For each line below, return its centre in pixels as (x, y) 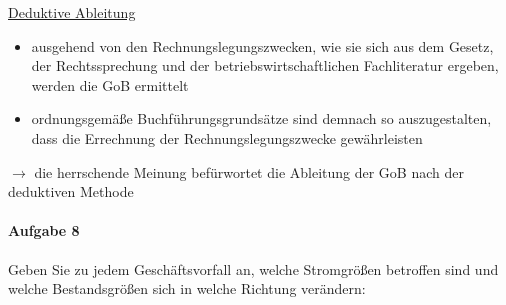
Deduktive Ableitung (72, 12)
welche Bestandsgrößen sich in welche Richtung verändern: (187, 288)
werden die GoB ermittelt (110, 84)
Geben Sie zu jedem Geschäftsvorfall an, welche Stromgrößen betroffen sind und (253, 268)
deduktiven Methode (71, 191)
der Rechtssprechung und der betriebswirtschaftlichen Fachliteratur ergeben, (265, 65)
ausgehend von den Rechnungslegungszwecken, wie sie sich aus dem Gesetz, (262, 45)
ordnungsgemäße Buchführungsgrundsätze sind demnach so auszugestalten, (261, 118)
